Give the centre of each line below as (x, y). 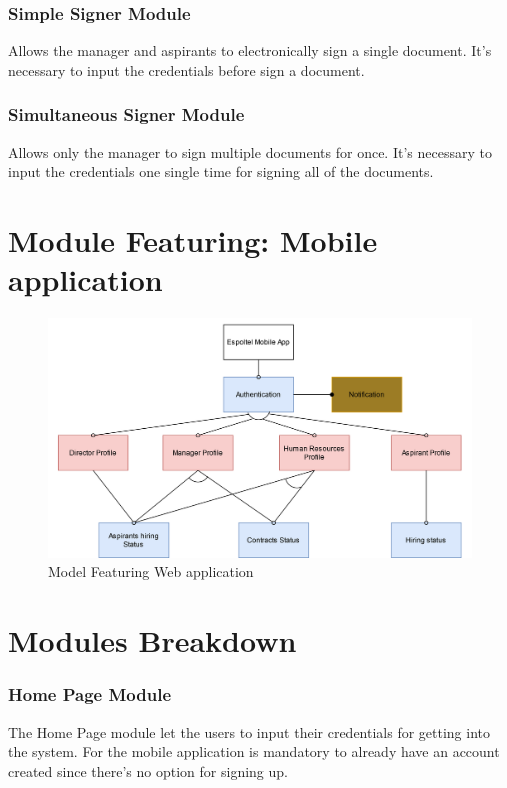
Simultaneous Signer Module (126, 114)
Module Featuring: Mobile (193, 240)
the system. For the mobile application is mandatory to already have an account (254, 751)
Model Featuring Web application (151, 571)
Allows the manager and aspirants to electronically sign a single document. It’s (250, 50)
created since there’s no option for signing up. (148, 770)
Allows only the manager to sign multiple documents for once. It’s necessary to (250, 151)
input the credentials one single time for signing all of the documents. (221, 171)
